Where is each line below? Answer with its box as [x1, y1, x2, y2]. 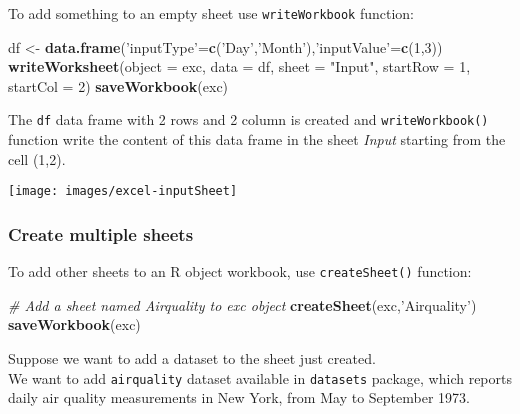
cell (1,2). [8, 148, 66, 169]
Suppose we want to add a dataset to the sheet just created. [8, 348, 376, 368]
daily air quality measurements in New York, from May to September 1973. [8, 387, 470, 408]
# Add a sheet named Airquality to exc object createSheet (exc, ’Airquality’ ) [8, 294, 477, 315]
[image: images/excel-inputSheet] [8, 184, 238, 199]
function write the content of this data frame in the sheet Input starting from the [8, 129, 506, 150]
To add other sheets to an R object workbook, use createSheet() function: [8, 261, 472, 282]
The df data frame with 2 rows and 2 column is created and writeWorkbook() [8, 109, 489, 130]
